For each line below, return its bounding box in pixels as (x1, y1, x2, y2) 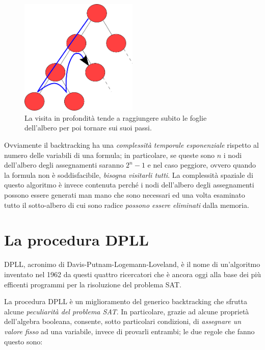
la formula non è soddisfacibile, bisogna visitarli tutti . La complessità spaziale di (4, 169, 253, 180)
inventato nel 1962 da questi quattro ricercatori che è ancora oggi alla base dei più (4, 268, 261, 279)
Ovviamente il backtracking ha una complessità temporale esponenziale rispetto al (4, 140, 259, 150)
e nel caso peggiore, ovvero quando (147, 159, 256, 170)
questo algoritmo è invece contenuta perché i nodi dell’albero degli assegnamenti (4, 179, 254, 190)
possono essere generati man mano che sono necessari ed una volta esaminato (4, 190, 245, 200)
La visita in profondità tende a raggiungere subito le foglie (24, 112, 207, 123)
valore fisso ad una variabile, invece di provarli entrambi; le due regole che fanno (4, 326, 255, 336)
